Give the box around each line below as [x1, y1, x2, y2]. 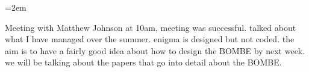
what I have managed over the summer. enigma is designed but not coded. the [5, 33, 295, 45]
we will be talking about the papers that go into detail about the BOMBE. [5, 56, 282, 68]
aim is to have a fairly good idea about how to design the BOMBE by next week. [5, 44, 305, 57]
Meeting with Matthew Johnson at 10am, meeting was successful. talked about [5, 21, 296, 33]
